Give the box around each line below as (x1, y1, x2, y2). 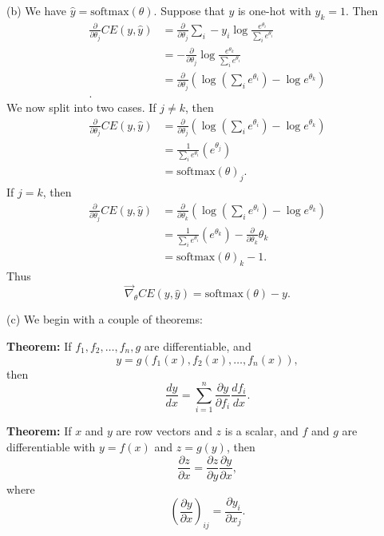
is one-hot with (237, 2, 311, 18)
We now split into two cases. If (6, 98, 156, 115)
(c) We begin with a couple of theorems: (6, 311, 203, 328)
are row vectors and (116, 423, 212, 439)
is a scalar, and (224, 423, 299, 439)
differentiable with (6, 438, 96, 455)
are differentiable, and (144, 338, 251, 354)
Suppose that (160, 2, 225, 18)
